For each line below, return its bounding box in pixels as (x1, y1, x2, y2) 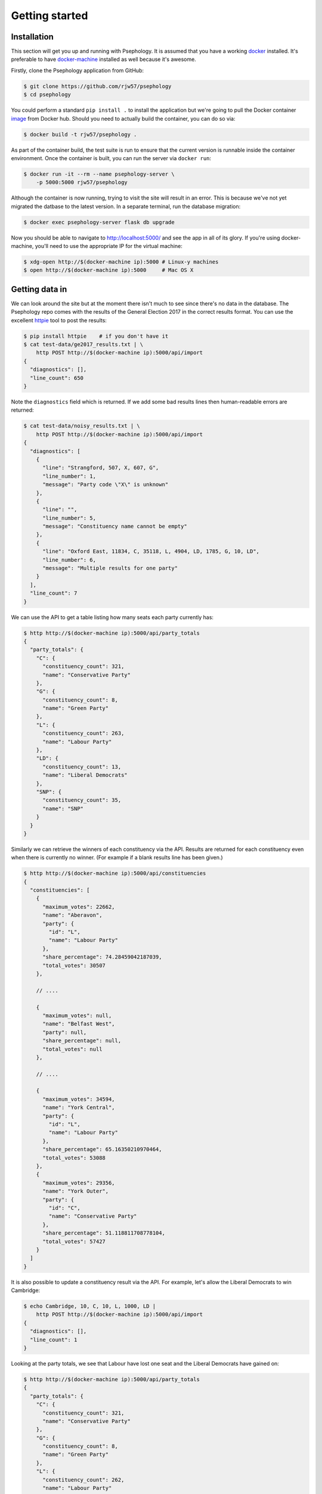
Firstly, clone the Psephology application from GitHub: (11, 66, 144, 74)
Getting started (11, 9, 88, 22)
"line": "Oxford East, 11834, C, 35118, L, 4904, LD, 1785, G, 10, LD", (42, 548, 259, 555)
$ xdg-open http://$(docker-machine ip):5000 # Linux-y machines (23, 259, 219, 265)
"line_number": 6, (42, 556, 97, 563)
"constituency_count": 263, (42, 730, 125, 737)
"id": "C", (48, 1204, 80, 1211)
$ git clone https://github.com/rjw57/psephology (23, 82, 172, 90)
